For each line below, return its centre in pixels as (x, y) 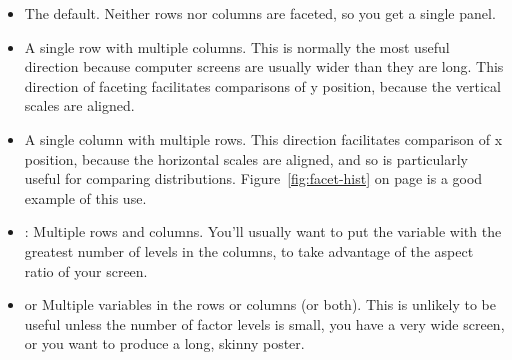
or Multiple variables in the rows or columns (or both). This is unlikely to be (260, 304)
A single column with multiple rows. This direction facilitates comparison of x (263, 138)
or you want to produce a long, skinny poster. (164, 343)
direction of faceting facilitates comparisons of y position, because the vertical (262, 85)
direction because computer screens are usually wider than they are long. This (264, 66)
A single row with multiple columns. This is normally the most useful (237, 46)
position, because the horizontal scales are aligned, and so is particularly (246, 158)
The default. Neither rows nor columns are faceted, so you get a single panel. (260, 13)
